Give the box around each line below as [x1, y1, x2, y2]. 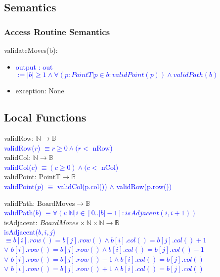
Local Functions [4, 110, 87, 125]
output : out [15, 61, 53, 72]
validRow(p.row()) [116, 181, 172, 191]
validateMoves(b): [4, 45, 58, 55]
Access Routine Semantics [4, 25, 110, 38]
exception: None [15, 85, 64, 96]
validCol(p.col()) [57, 181, 107, 191]
